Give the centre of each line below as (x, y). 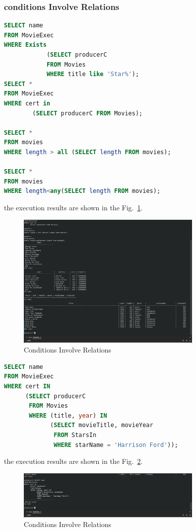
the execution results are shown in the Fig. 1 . (73, 207)
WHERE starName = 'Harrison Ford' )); (116, 445)
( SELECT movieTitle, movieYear (102, 425)
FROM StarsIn (75, 435)
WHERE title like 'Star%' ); (93, 74)
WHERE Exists (25, 45)
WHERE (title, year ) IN (68, 415)
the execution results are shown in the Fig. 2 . (73, 461)
